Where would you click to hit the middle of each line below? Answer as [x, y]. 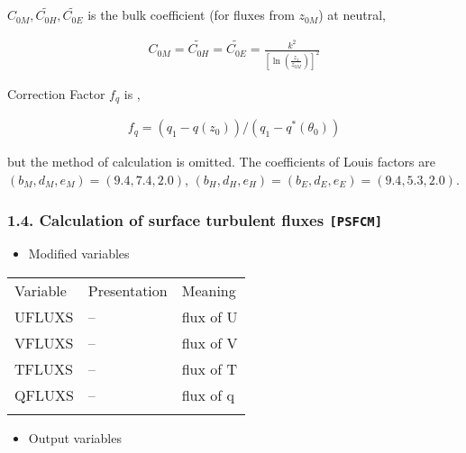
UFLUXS [44, 316]
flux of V [210, 342]
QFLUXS [44, 394]
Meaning [209, 290]
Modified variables [79, 254]
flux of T [210, 368]
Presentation [128, 290]
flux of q [208, 394]
